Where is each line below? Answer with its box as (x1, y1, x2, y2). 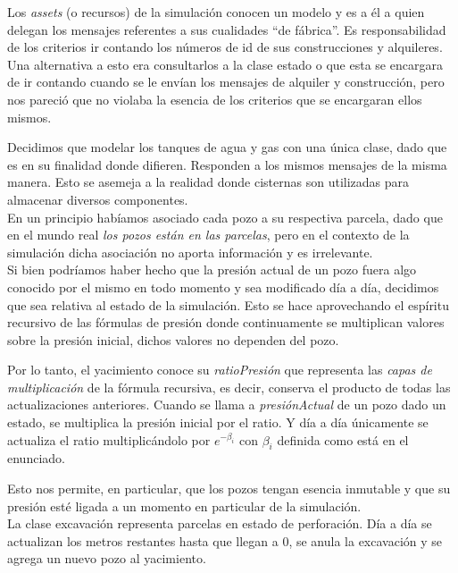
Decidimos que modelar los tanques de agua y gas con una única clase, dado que (7, 138, 447, 156)
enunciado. (7, 449, 65, 468)
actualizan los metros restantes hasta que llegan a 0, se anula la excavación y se (7, 531, 443, 550)
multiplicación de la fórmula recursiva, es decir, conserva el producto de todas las (7, 377, 451, 396)
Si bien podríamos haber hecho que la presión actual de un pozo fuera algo (7, 260, 417, 279)
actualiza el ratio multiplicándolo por (7, 430, 211, 449)
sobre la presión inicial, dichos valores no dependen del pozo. (7, 330, 339, 349)
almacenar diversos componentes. (7, 190, 188, 208)
